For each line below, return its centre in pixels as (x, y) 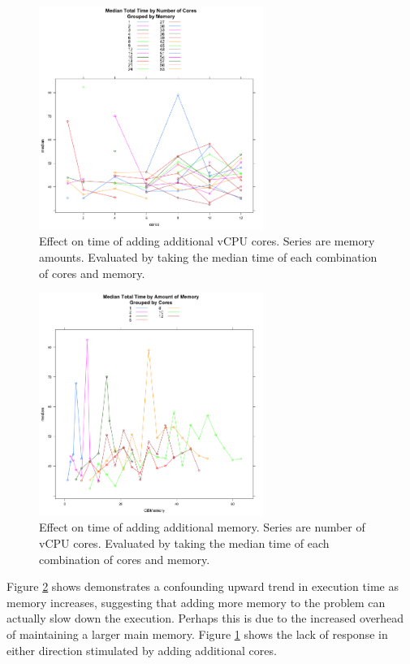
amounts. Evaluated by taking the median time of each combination (208, 256)
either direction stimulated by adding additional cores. (142, 650)
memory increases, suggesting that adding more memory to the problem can (196, 602)
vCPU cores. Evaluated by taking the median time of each (184, 543)
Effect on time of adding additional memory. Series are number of (202, 527)
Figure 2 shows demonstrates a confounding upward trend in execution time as (203, 586)
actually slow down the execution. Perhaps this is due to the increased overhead (205, 618)
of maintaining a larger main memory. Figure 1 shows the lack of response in (197, 634)
